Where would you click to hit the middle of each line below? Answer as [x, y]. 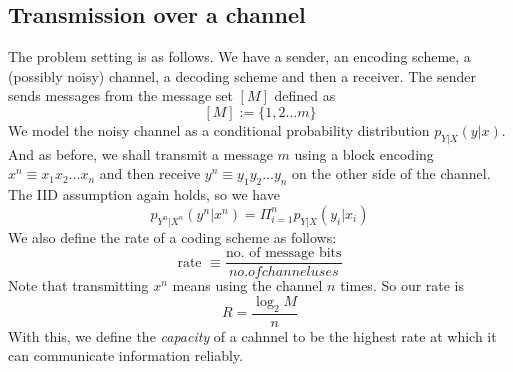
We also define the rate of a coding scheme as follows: [172, 236]
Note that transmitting [78, 285]
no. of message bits [283, 253]
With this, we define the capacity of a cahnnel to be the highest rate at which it [252, 335]
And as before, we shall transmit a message [140, 153]
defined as [305, 95]
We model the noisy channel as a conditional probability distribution [219, 129]
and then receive [150, 173]
